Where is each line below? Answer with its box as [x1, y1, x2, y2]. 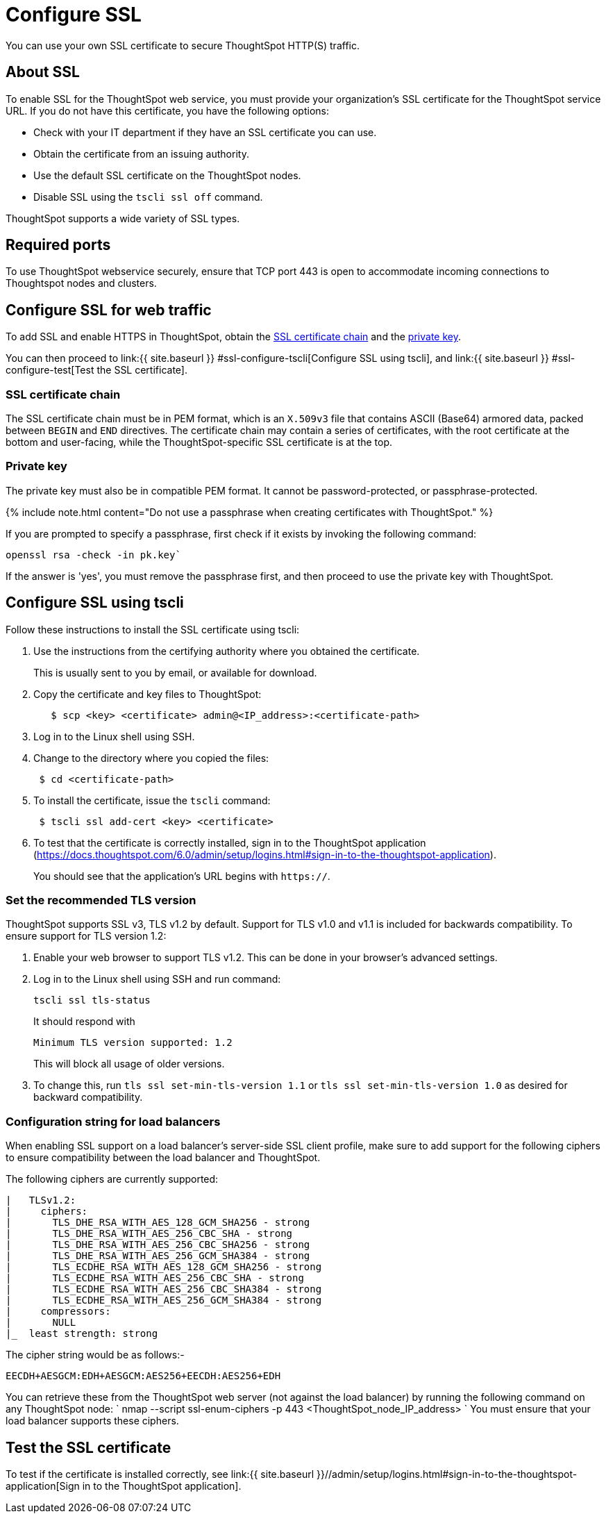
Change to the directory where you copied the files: [33, 751, 269, 764]
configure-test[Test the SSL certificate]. [6, 364, 187, 376]
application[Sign [6, 1479, 80, 1492]
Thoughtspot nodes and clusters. [6, 277, 157, 290]
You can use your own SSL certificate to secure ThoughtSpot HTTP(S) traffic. [6, 39, 360, 51]
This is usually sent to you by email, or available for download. [33, 666, 317, 679]
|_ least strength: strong [6, 1328, 158, 1340]
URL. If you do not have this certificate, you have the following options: [6, 104, 330, 117]
